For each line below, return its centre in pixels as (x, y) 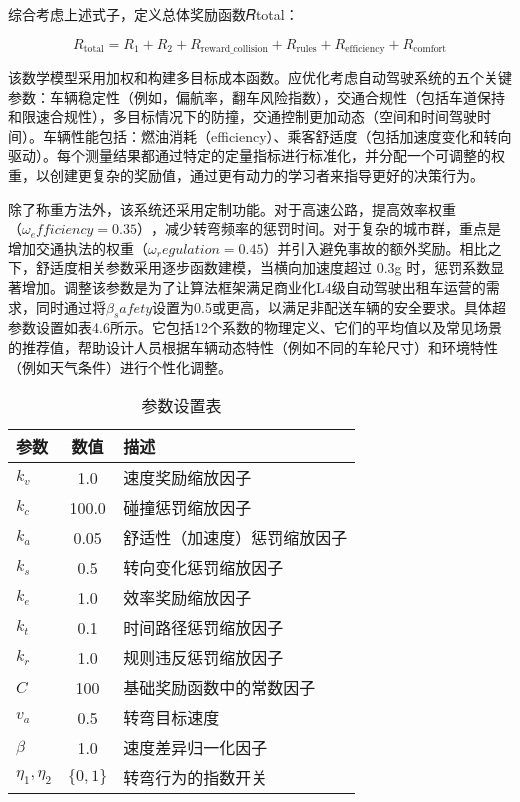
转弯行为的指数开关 (195, 778)
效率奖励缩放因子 (187, 598)
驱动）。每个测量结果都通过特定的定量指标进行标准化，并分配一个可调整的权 (256, 155)
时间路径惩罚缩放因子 (203, 628)
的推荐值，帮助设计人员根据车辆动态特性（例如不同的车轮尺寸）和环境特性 (253, 346)
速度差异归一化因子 (195, 748)
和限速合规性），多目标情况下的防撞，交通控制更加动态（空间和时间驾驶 (242, 116)
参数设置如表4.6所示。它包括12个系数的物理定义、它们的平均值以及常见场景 (255, 327)
